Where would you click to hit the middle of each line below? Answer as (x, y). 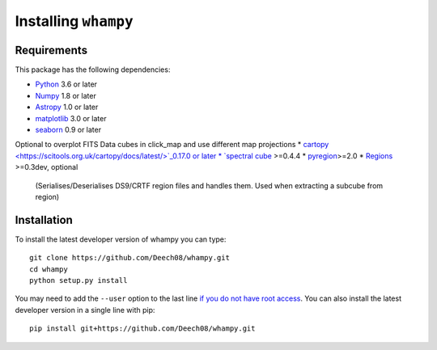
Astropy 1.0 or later (67, 107)
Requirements (51, 50)
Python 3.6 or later (66, 84)
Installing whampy (74, 21)
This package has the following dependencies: (93, 70)
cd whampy (49, 269)
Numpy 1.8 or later (66, 95)
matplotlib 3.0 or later (71, 118)
